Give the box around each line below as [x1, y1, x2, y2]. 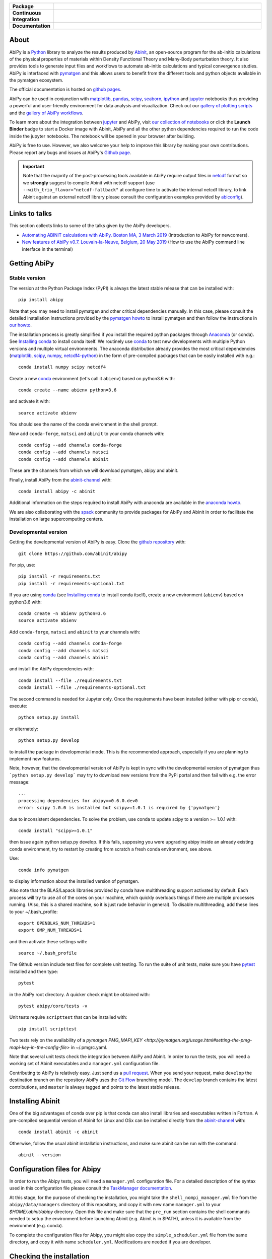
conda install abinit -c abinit [18, 1129, 98, 1135]
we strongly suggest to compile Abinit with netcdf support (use [23, 179, 155, 186]
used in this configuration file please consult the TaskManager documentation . [9, 1185, 173, 1191]
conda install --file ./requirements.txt [18, 677, 122, 683]
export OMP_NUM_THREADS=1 [18, 927, 83, 933]
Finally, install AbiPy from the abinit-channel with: [9, 476, 112, 483]
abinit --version [18, 1152, 61, 1158]
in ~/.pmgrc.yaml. [71, 1044, 108, 1050]
